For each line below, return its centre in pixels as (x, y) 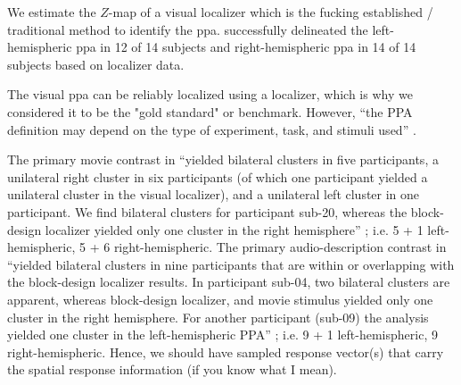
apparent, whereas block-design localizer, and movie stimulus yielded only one (220, 299)
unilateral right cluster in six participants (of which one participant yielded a (218, 176)
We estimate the (52, 12)
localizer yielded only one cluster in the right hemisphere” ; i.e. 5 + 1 (234, 229)
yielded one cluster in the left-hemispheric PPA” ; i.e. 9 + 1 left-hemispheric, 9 (222, 335)
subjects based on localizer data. (96, 64)
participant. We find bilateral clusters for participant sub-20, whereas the (207, 211)
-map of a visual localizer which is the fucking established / (271, 12)
